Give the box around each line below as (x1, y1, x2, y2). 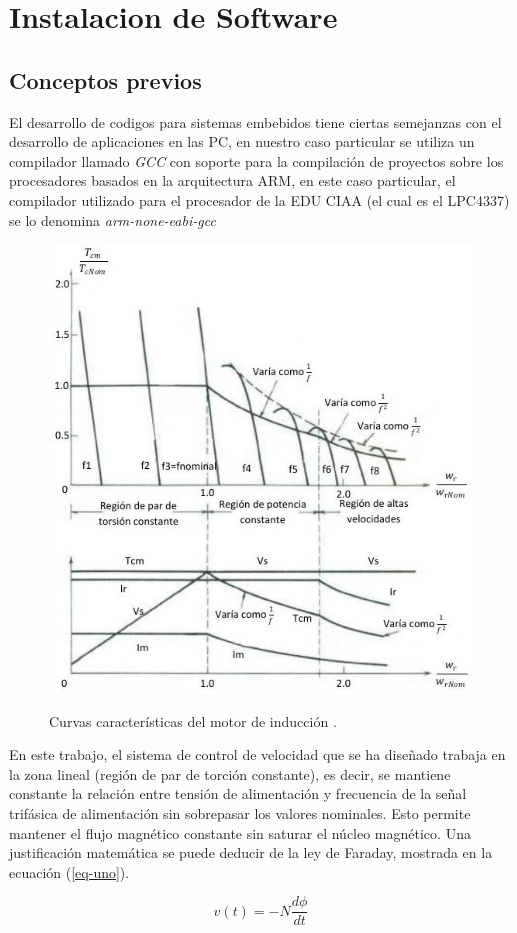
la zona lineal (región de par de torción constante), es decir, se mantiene (9, 763, 451, 784)
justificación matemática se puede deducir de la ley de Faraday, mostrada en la (9, 842, 493, 863)
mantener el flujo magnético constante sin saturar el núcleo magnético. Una (9, 822, 471, 843)
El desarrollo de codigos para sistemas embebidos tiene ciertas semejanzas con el (9, 111, 502, 132)
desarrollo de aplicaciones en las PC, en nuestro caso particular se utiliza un (9, 131, 475, 152)
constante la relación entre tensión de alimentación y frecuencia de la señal (9, 783, 467, 804)
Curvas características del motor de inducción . (49, 710, 337, 731)
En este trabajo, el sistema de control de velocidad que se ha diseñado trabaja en (9, 744, 506, 765)
